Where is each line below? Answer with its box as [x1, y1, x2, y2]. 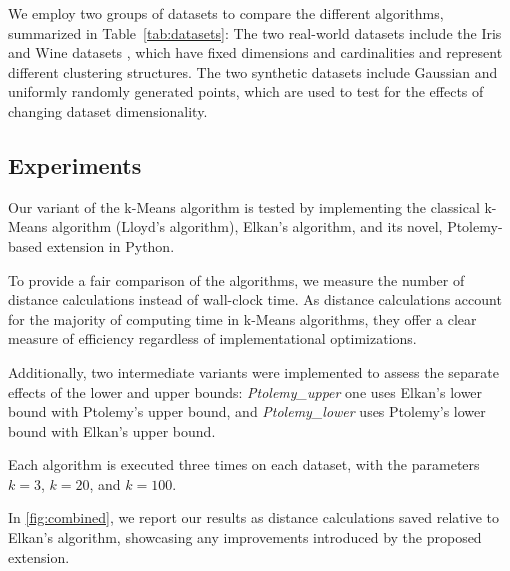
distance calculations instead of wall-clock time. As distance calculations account [8, 289, 502, 310]
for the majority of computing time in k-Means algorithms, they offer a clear [8, 308, 477, 329]
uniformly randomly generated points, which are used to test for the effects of [8, 81, 484, 102]
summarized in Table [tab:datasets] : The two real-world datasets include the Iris [8, 22, 502, 43]
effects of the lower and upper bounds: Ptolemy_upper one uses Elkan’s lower [8, 381, 483, 402]
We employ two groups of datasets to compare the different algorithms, [8, 3, 444, 23]
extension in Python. [46, 235, 175, 256]
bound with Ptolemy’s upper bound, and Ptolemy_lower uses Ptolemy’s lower [8, 401, 486, 422]
